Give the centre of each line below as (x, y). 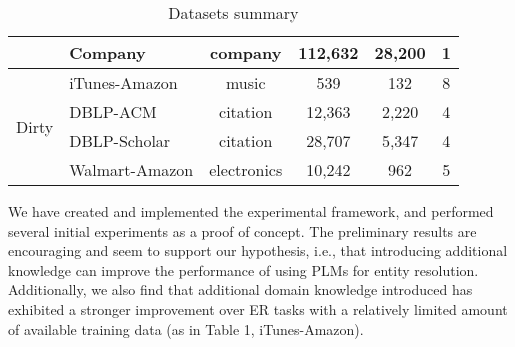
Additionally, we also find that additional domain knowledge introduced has (240, 289)
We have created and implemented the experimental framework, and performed (251, 211)
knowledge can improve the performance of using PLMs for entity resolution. (243, 269)
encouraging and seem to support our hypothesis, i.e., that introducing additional (258, 250)
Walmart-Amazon (131, 169)
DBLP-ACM (113, 111)
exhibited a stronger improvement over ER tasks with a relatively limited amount (258, 308)
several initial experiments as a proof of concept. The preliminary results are (242, 230)
